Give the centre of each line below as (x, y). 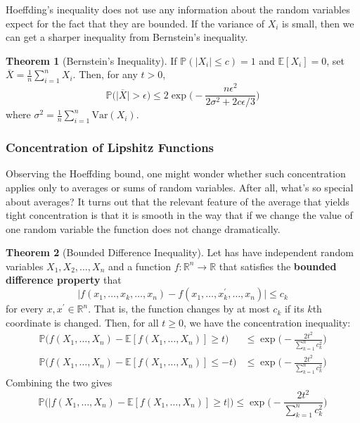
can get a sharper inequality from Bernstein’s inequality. (127, 37)
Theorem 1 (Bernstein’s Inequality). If (91, 60)
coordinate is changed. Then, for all (82, 322)
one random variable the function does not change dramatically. (143, 228)
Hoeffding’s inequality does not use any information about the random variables (178, 9)
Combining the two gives (59, 383)
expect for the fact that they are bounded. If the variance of (135, 23)
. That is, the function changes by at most (179, 309)
